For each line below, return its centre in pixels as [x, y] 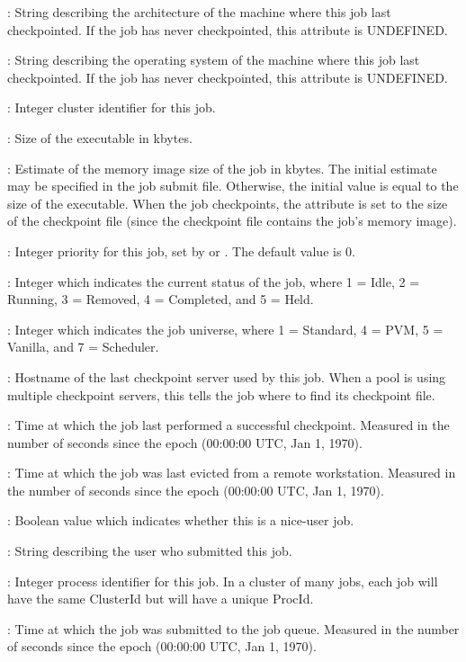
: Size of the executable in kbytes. [100, 137]
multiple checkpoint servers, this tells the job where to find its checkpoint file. [221, 394]
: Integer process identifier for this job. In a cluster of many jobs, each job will [223, 581]
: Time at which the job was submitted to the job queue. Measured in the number [233, 628]
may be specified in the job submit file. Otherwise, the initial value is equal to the [233, 186]
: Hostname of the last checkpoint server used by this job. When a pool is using [227, 376]
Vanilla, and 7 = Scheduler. [83, 347]
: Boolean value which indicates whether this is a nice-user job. [181, 520]
